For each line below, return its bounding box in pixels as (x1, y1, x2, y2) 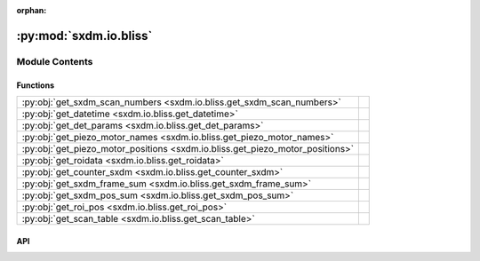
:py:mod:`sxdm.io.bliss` (16, 28, 153, 43)
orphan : (16, 5, 47, 15)
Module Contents (16, 55, 93, 67)
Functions (16, 80, 55, 91)
